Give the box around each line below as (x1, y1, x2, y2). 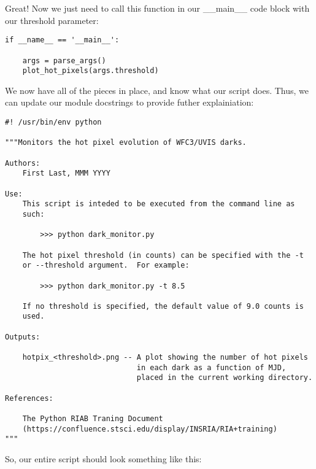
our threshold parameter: (5, 14, 99, 26)
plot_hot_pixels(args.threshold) (22, 66, 159, 76)
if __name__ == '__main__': (5, 36, 120, 45)
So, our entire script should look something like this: (5, 452, 202, 465)
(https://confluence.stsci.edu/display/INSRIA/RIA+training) (22, 424, 277, 433)
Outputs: (5, 332, 40, 341)
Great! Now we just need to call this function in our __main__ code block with (5, 2, 310, 14)
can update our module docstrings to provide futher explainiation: (5, 96, 254, 109)
